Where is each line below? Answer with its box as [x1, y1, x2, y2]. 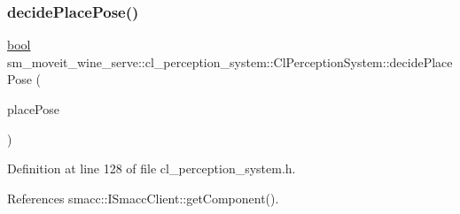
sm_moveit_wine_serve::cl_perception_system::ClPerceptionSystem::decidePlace [7, 52, 453, 71]
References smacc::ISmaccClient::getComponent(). [7, 188, 279, 207]
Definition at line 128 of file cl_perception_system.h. [7, 159, 296, 178]
